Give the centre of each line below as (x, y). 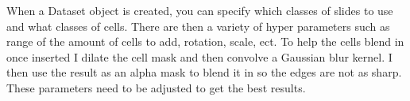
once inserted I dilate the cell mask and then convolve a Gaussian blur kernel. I (199, 56)
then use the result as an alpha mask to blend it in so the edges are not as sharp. (204, 72)
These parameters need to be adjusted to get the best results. (156, 87)
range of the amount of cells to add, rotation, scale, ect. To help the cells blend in (205, 41)
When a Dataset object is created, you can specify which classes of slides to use (200, 10)
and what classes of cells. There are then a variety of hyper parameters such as (198, 26)
